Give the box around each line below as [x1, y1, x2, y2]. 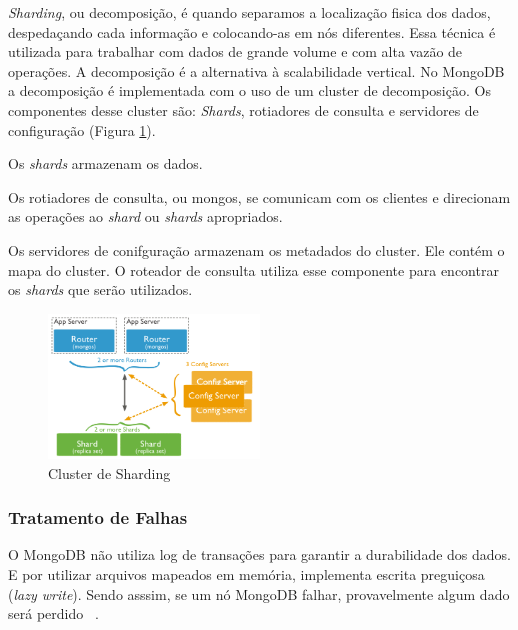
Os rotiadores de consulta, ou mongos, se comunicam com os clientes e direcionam [8, 186, 511, 207]
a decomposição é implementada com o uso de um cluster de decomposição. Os [8, 80, 491, 101]
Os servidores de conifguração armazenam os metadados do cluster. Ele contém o [8, 239, 505, 260]
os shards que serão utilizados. [8, 279, 193, 300]
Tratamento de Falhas [8, 505, 188, 530]
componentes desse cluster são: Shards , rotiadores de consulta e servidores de [8, 99, 479, 120]
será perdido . [8, 603, 99, 624]
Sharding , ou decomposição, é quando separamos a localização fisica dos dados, [8, 2, 491, 22]
